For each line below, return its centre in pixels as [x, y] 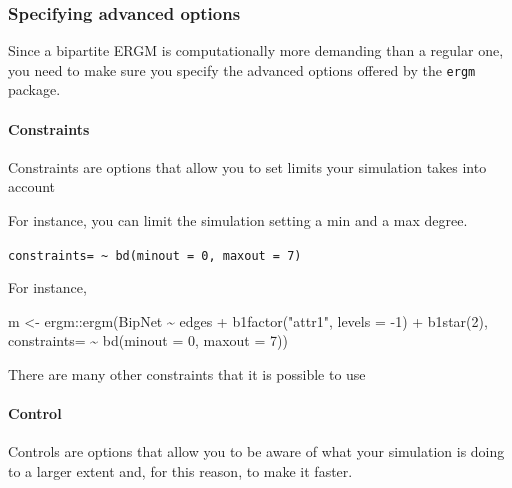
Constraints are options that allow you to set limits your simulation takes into [247, 166]
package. [34, 89]
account [32, 186]
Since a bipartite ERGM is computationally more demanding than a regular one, [256, 50]
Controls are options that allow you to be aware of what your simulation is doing [256, 451]
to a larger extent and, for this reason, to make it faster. [180, 471]
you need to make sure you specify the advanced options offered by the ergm [242, 69]
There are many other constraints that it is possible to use [187, 374]
